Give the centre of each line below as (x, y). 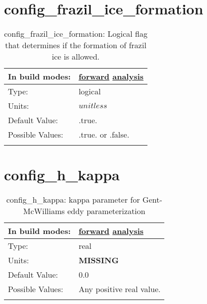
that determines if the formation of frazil (76, 45)
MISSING (99, 260)
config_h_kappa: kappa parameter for (73, 200)
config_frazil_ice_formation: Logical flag (76, 34)
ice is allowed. (76, 57)
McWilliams (44, 211)
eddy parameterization (106, 211)
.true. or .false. (104, 135)
